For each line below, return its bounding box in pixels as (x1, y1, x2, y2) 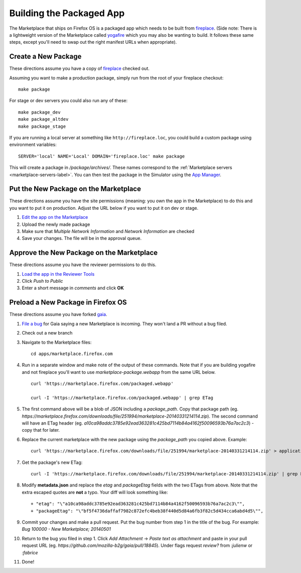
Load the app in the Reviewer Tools (22, 271, 95, 277)
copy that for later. (22, 427, 60, 433)
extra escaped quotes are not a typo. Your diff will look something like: (22, 489, 168, 495)
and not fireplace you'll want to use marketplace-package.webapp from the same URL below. (22, 369, 216, 375)
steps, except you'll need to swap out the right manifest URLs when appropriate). (9, 39, 177, 45)
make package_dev (18, 109, 61, 115)
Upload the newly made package (22, 221, 90, 227)
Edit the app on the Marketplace (22, 214, 88, 220)
